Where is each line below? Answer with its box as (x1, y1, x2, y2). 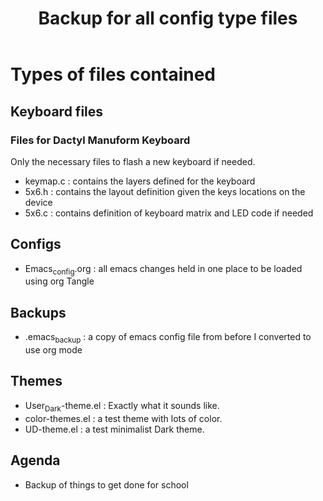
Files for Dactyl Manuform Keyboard (10, 133, 191, 147)
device (24, 196, 53, 208)
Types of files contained (10, 63, 217, 86)
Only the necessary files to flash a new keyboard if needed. (10, 155, 256, 167)
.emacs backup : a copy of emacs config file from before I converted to (24, 331, 312, 346)
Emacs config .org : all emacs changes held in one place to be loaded (24, 262, 303, 277)
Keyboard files (10, 103, 104, 120)
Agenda (10, 452, 61, 469)
